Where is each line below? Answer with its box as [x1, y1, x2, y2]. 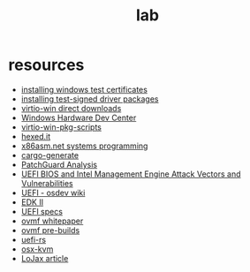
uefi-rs [20, 234, 46, 245]
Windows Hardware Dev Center [20, 112, 137, 123]
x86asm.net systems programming [20, 140, 148, 151]
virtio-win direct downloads [20, 102, 122, 113]
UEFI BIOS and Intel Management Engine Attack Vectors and [20, 169, 241, 179]
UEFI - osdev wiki [20, 187, 86, 198]
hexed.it [20, 131, 50, 141]
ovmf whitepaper [20, 215, 84, 226]
